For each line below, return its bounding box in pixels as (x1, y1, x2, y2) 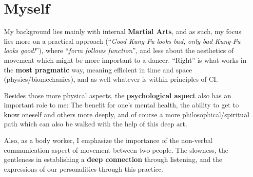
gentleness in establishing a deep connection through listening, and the (4, 154, 222, 164)
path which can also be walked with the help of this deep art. (4, 119, 187, 129)
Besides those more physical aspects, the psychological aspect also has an (4, 90, 232, 100)
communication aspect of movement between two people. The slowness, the (4, 144, 228, 155)
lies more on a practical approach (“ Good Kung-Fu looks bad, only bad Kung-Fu (4, 35, 241, 46)
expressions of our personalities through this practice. (4, 163, 163, 174)
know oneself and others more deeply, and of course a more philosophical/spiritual (4, 109, 250, 119)
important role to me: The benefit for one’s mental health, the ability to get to (4, 100, 239, 110)
